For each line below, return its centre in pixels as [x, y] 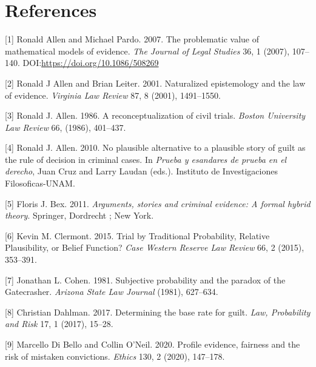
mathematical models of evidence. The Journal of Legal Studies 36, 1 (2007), [147, 51]
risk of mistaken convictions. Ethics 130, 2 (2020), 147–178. [115, 356]
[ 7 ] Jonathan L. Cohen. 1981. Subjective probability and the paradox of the [145, 279]
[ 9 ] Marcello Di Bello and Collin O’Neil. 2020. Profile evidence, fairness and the [153, 344]
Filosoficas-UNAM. [40, 183]
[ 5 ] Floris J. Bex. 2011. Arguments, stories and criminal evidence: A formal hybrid [158, 203]
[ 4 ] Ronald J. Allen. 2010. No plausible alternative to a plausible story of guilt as [155, 147]
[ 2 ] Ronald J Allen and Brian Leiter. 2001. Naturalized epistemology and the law [155, 83]
